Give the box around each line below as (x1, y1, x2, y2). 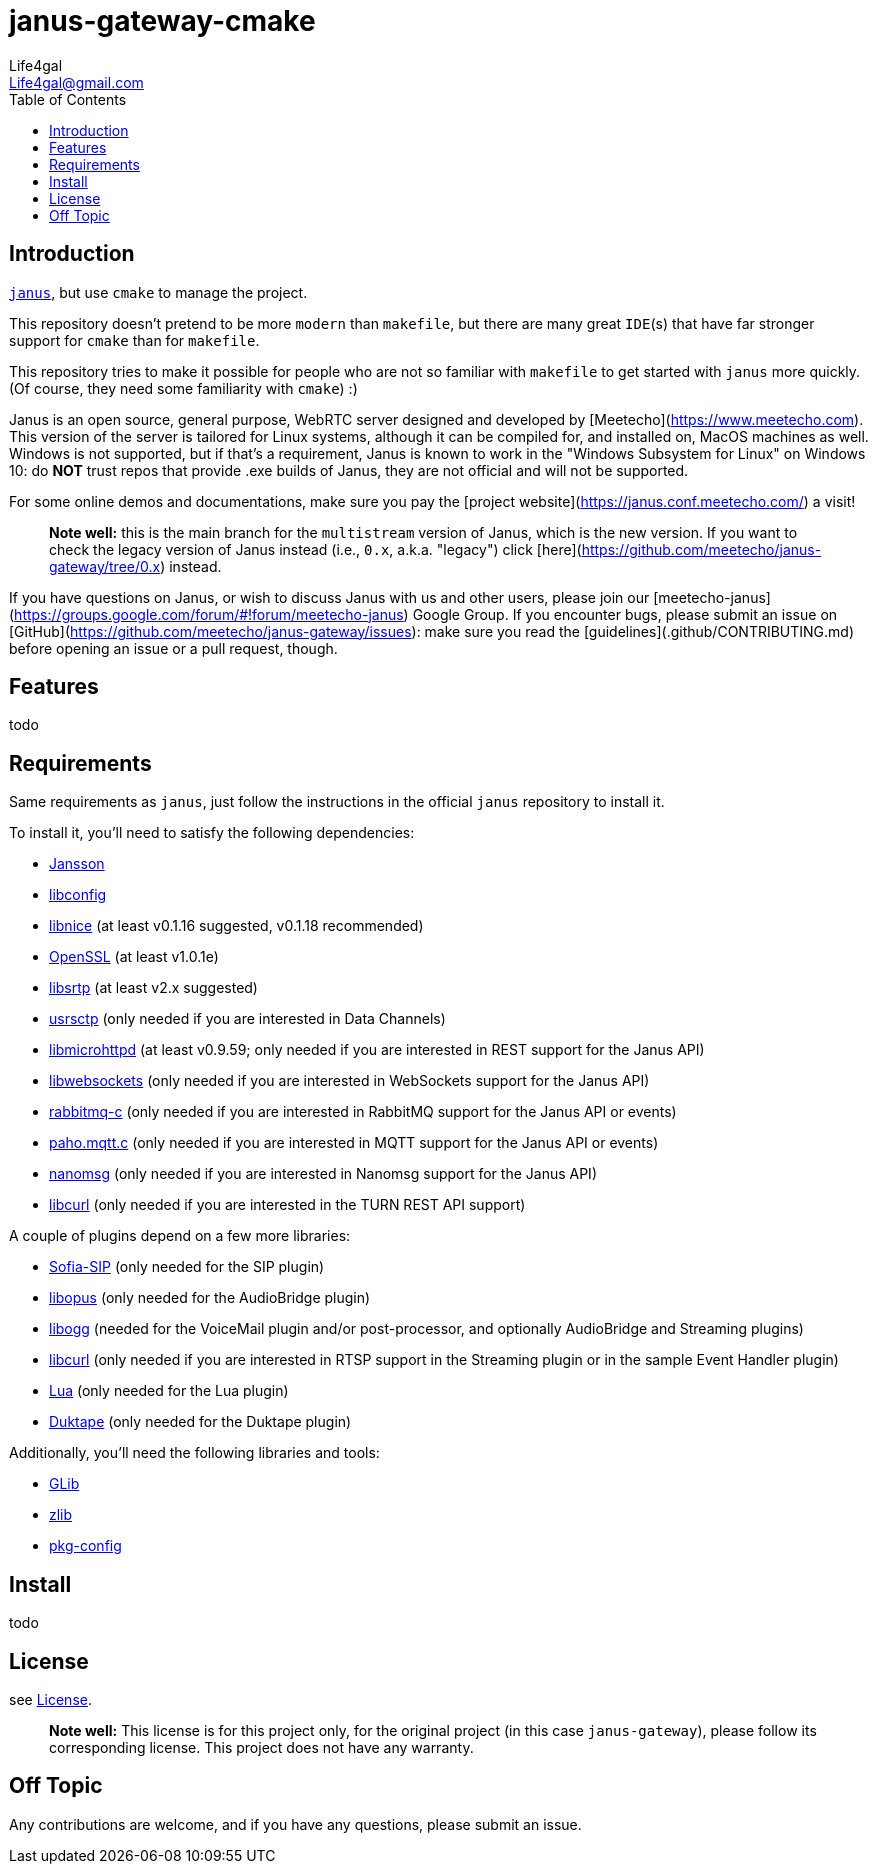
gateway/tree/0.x (49, 557, 161, 575)
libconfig (49, 886, 107, 904)
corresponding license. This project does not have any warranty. (49, 1738, 474, 1756)
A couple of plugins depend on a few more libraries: (9, 1227, 351, 1245)
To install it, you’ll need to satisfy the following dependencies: (9, 824, 415, 842)
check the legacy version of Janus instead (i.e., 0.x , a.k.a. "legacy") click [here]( (49, 540, 582, 558)
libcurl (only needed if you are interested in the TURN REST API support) (49, 1196, 526, 1214)
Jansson (49, 855, 105, 873)
